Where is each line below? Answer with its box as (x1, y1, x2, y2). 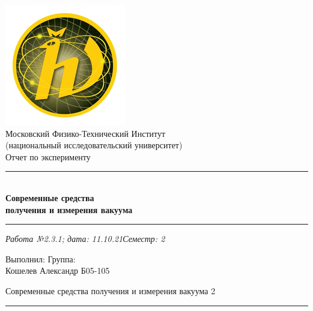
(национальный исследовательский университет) (5, 139, 183, 151)
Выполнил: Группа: (5, 252, 76, 265)
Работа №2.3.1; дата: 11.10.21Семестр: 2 (5, 232, 165, 245)
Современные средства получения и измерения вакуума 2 (5, 284, 216, 297)
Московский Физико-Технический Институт (5, 127, 166, 139)
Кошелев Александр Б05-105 (5, 264, 110, 277)
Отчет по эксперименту (5, 150, 91, 163)
